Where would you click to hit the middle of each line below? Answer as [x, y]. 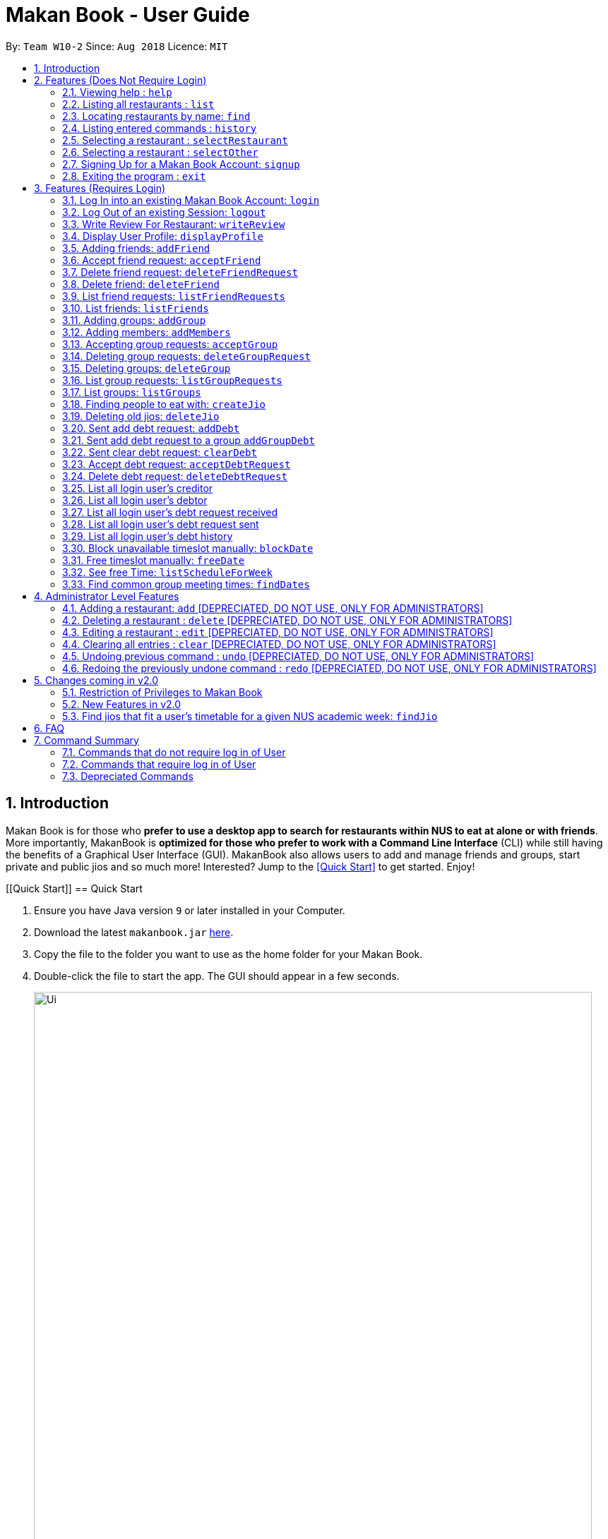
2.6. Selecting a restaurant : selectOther [160, 152]
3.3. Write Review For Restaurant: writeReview [174, 224]
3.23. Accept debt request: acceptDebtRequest [177, 464]
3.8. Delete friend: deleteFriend [141, 284]
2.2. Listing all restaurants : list [138, 104]
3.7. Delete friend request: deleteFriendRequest [180, 272]
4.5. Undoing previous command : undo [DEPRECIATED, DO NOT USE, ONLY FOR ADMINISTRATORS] [298, 656]
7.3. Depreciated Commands [128, 776]
